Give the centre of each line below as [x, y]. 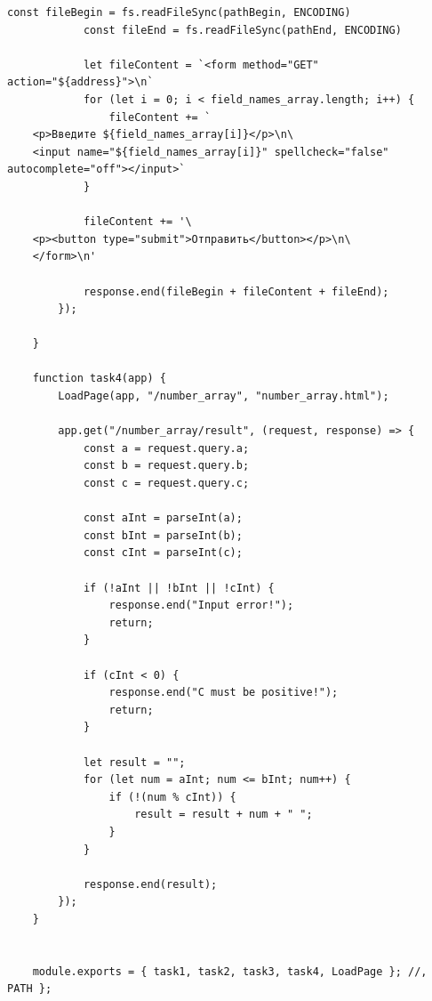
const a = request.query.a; [166, 448]
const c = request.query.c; [166, 484]
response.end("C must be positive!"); [224, 693]
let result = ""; [134, 762]
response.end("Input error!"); [201, 605]
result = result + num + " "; [224, 815]
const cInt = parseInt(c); [163, 553]
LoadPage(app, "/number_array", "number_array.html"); [224, 396]
